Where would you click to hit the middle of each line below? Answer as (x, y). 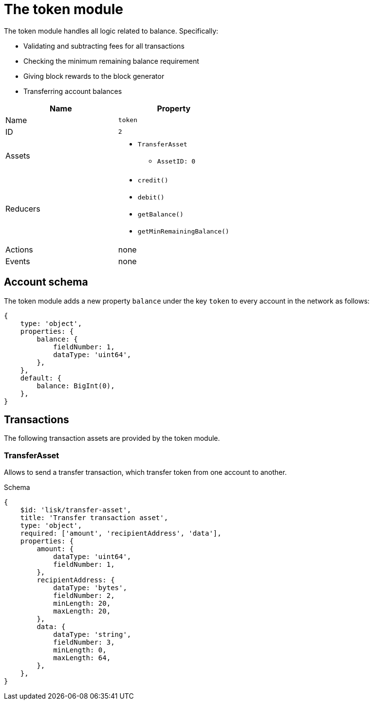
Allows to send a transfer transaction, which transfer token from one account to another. (145, 472)
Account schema (46, 282)
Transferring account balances (73, 91)
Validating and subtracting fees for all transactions (104, 46)
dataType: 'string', (92, 635)
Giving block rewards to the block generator (94, 76)
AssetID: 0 (176, 161)
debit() (151, 197)
